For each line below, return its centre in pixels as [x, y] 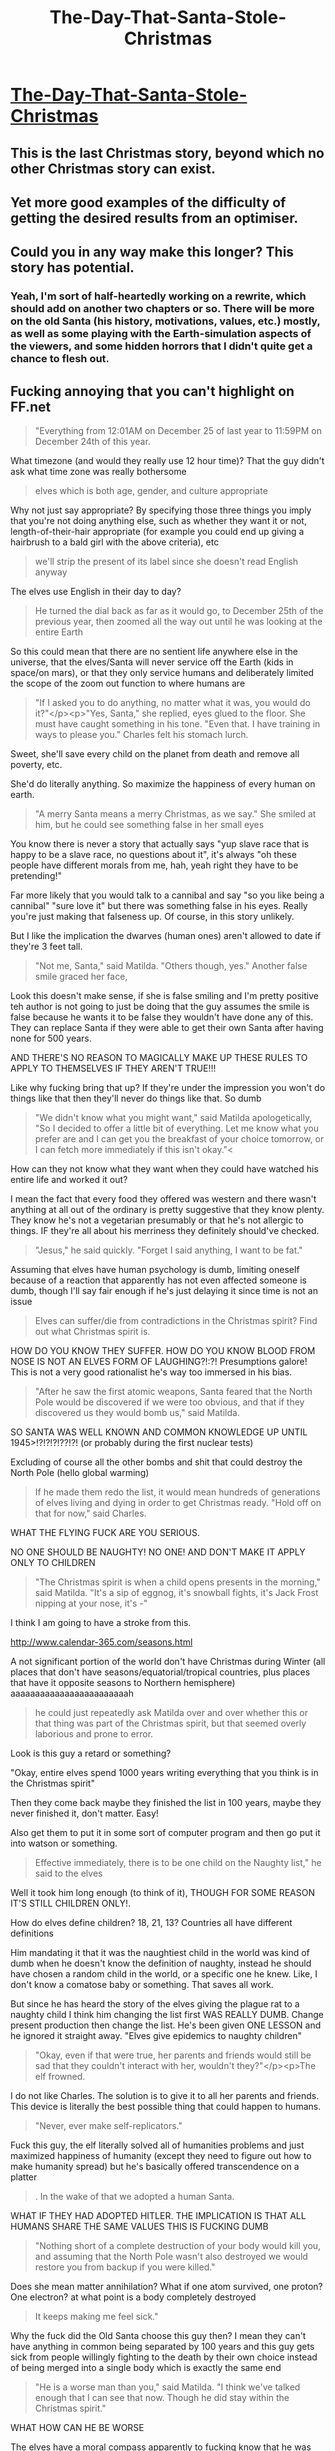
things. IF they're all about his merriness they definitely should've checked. [165, 1231]
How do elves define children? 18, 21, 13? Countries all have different [151, 1923]
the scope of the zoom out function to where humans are [128, 683]
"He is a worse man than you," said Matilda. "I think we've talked [167, 2387]
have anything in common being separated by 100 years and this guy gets [162, 2347]
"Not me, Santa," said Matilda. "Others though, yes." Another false [171, 966]
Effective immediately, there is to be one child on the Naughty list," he [178, 1863]
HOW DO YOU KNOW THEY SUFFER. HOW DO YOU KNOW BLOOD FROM [163, 1351]
